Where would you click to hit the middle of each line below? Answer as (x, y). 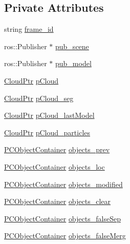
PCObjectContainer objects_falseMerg (65, 236)
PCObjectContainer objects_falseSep (62, 218)
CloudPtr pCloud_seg (39, 98)
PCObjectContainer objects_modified (63, 184)
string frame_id (29, 29)
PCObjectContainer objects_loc (55, 166)
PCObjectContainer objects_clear (58, 201)
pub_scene (72, 46)
